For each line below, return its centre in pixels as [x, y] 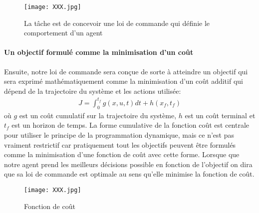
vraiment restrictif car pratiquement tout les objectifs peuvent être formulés [120, 144]
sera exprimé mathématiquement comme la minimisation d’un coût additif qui [124, 81]
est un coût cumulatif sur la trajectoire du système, [98, 115]
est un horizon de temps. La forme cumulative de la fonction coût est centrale [130, 125]
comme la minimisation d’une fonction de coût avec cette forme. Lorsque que [122, 154]
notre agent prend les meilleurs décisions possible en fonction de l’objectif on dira [128, 164]
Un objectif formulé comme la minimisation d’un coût [99, 52]
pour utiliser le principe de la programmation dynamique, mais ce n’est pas [119, 134]
